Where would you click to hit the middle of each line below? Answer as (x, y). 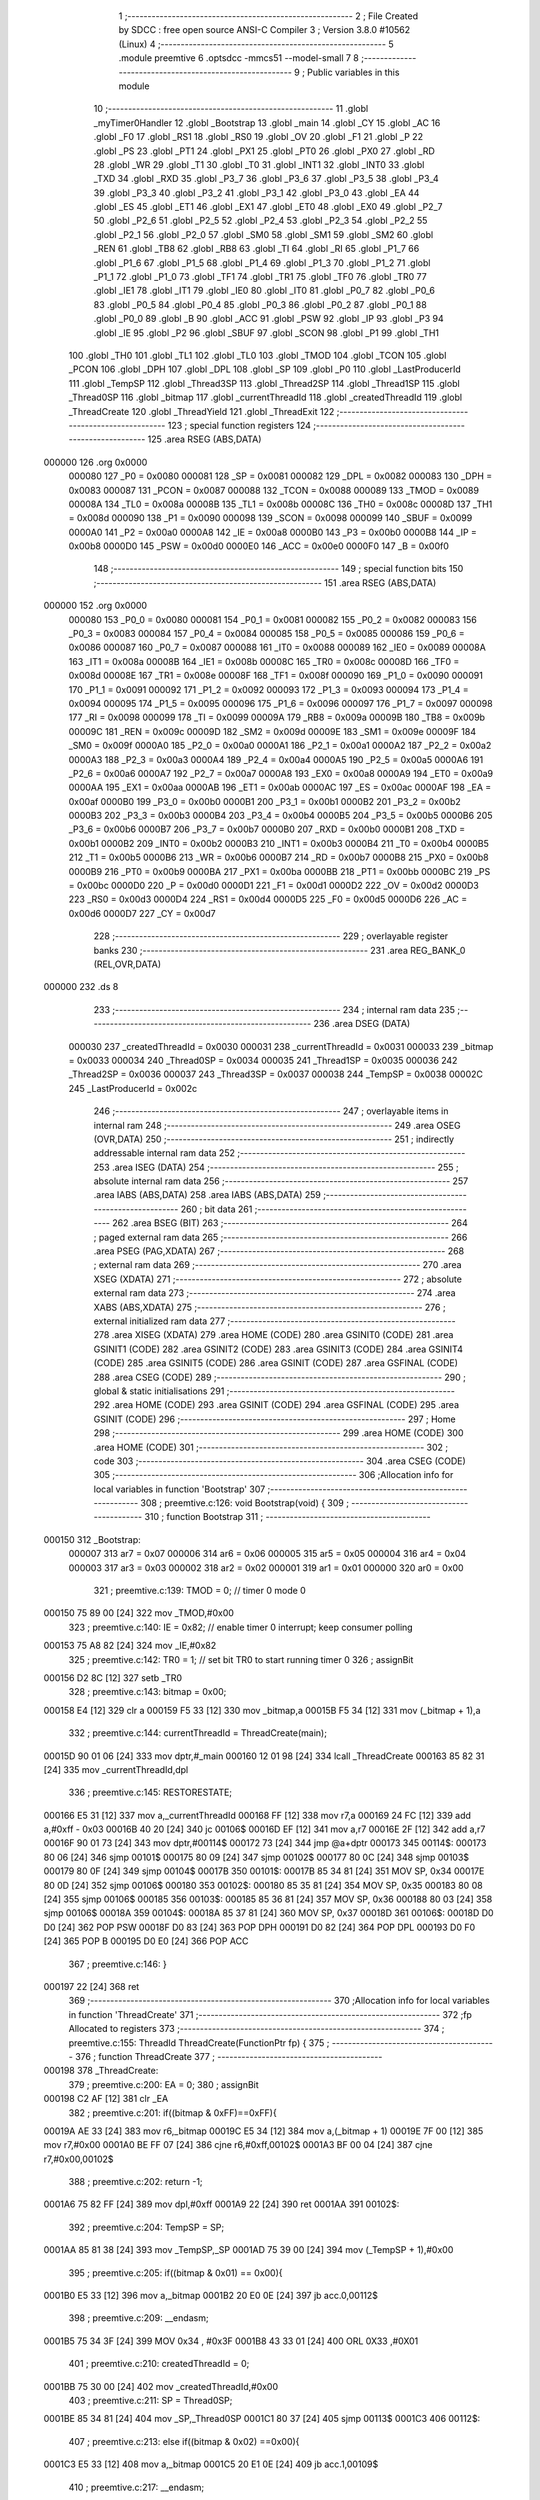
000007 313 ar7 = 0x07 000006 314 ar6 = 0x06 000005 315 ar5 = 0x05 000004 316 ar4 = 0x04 (267, 1554)
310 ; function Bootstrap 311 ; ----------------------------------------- (287, 1517)
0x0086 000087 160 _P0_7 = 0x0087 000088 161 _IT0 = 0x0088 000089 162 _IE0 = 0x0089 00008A (277, 647)
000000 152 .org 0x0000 (95, 606)
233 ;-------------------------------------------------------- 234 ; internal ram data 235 (274, 1009)
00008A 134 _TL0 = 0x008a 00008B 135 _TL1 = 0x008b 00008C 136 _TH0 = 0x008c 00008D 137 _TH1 (280, 504)
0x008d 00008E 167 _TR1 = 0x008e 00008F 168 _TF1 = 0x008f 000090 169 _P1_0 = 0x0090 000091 (276, 676)
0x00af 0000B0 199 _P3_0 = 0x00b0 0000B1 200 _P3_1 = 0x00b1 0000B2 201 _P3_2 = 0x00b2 (265, 801)
